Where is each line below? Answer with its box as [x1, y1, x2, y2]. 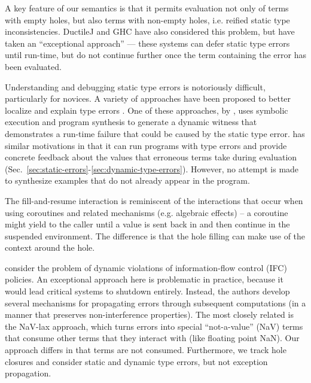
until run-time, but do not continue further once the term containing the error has [5, 48, 306, 61]
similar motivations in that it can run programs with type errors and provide [5, 139, 287, 151]
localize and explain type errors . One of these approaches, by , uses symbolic [5, 104, 288, 116]
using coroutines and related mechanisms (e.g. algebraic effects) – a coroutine [5, 206, 288, 218]
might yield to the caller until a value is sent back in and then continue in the [5, 218, 290, 230]
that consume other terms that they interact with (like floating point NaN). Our [5, 332, 300, 344]
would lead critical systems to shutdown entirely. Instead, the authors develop [5, 285, 290, 297]
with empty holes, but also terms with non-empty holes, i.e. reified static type [5, 13, 290, 26]
